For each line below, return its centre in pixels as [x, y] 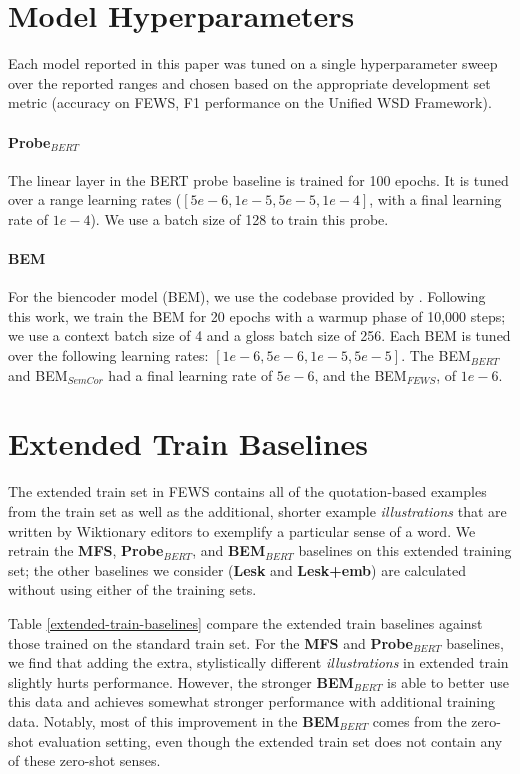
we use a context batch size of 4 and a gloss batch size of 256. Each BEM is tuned [259, 335]
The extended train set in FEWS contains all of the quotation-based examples [247, 491]
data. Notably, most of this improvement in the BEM [174, 720]
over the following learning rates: [108, 355]
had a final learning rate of [190, 374]
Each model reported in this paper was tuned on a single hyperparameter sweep [253, 63]
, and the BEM [360, 374]
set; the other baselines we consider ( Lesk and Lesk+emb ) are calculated [237, 569]
